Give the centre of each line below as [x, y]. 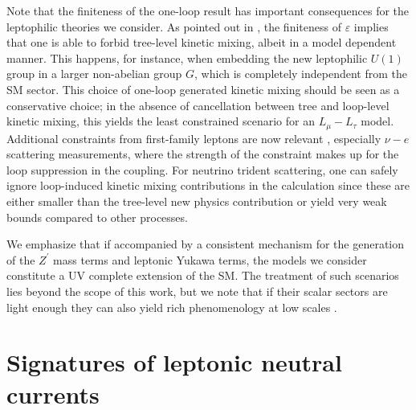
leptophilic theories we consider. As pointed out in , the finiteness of [174, 26]
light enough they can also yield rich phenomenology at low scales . [172, 307]
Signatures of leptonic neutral [174, 362]
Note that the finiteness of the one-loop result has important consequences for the [208, 10]
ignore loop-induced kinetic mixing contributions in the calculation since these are [208, 185]
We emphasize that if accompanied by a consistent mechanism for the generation [206, 244]
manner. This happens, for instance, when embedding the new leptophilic [187, 57]
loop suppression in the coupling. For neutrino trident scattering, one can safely [202, 169]
